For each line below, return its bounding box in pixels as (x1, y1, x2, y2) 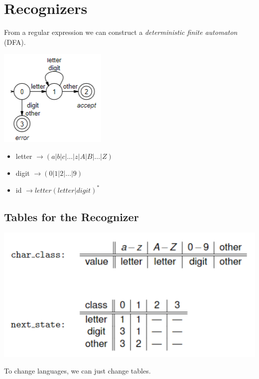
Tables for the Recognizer (4, 209, 139, 224)
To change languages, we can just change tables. (4, 366, 151, 376)
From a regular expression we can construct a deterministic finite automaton (4, 27, 238, 37)
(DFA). (4, 36, 26, 47)
